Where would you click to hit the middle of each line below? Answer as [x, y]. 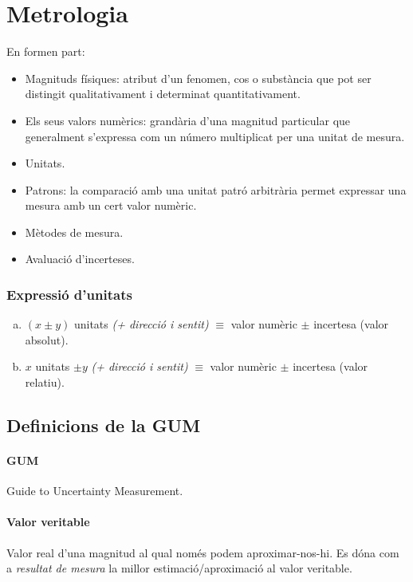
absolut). [47, 339]
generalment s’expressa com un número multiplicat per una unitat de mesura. [215, 136]
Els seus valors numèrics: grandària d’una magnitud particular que [188, 120]
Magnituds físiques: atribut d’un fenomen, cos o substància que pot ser [198, 78]
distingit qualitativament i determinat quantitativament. [163, 94]
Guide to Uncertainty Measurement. [95, 491]
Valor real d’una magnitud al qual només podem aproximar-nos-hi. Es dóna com [203, 552]
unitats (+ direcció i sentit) [141, 324]
